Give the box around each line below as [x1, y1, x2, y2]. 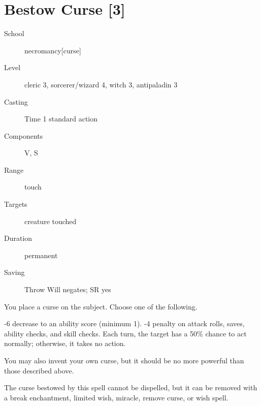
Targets [4, 199, 27, 209]
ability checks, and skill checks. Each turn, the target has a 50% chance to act [4, 328, 247, 338]
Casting [4, 96, 28, 107]
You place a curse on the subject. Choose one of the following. [4, 301, 198, 311]
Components [4, 130, 43, 141]
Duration [4, 233, 32, 243]
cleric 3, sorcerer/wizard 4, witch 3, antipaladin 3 [24, 79, 178, 89]
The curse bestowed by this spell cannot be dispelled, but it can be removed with [4, 382, 257, 393]
